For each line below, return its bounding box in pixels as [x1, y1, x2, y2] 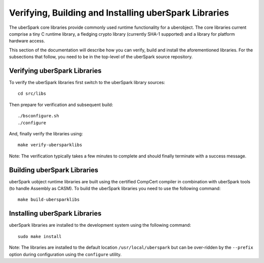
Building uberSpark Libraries [9, 166, 99, 174]
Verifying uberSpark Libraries [9, 66, 102, 75]
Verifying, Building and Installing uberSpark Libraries [9, 7, 229, 18]
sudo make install [18, 234, 62, 239]
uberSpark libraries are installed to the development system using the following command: [9, 222, 191, 228]
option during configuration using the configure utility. [9, 251, 122, 257]
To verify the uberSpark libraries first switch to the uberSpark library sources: [9, 80, 166, 86]
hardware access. [9, 38, 45, 44]
